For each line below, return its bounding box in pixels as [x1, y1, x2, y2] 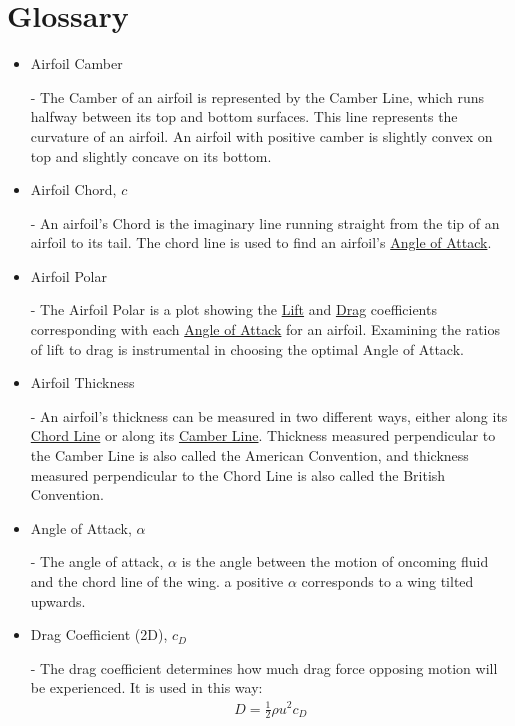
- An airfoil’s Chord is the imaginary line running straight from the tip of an [30, 212, 500, 233]
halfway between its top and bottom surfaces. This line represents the [30, 106, 458, 127]
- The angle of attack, [30, 551, 164, 572]
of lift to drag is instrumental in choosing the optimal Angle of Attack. [30, 338, 464, 359]
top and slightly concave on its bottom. [30, 145, 272, 166]
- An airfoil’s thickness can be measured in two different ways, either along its [30, 405, 508, 426]
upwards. [30, 590, 86, 611]
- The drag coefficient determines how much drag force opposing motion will [30, 657, 498, 678]
